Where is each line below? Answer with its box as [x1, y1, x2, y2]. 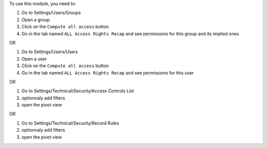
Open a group [21, 16, 50, 22]
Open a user [21, 56, 47, 62]
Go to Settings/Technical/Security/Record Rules [21, 120, 119, 126]
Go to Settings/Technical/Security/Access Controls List [21, 88, 134, 94]
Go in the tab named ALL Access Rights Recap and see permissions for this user [21, 70, 194, 75]
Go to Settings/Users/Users [21, 49, 78, 55]
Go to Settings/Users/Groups [21, 10, 81, 16]
